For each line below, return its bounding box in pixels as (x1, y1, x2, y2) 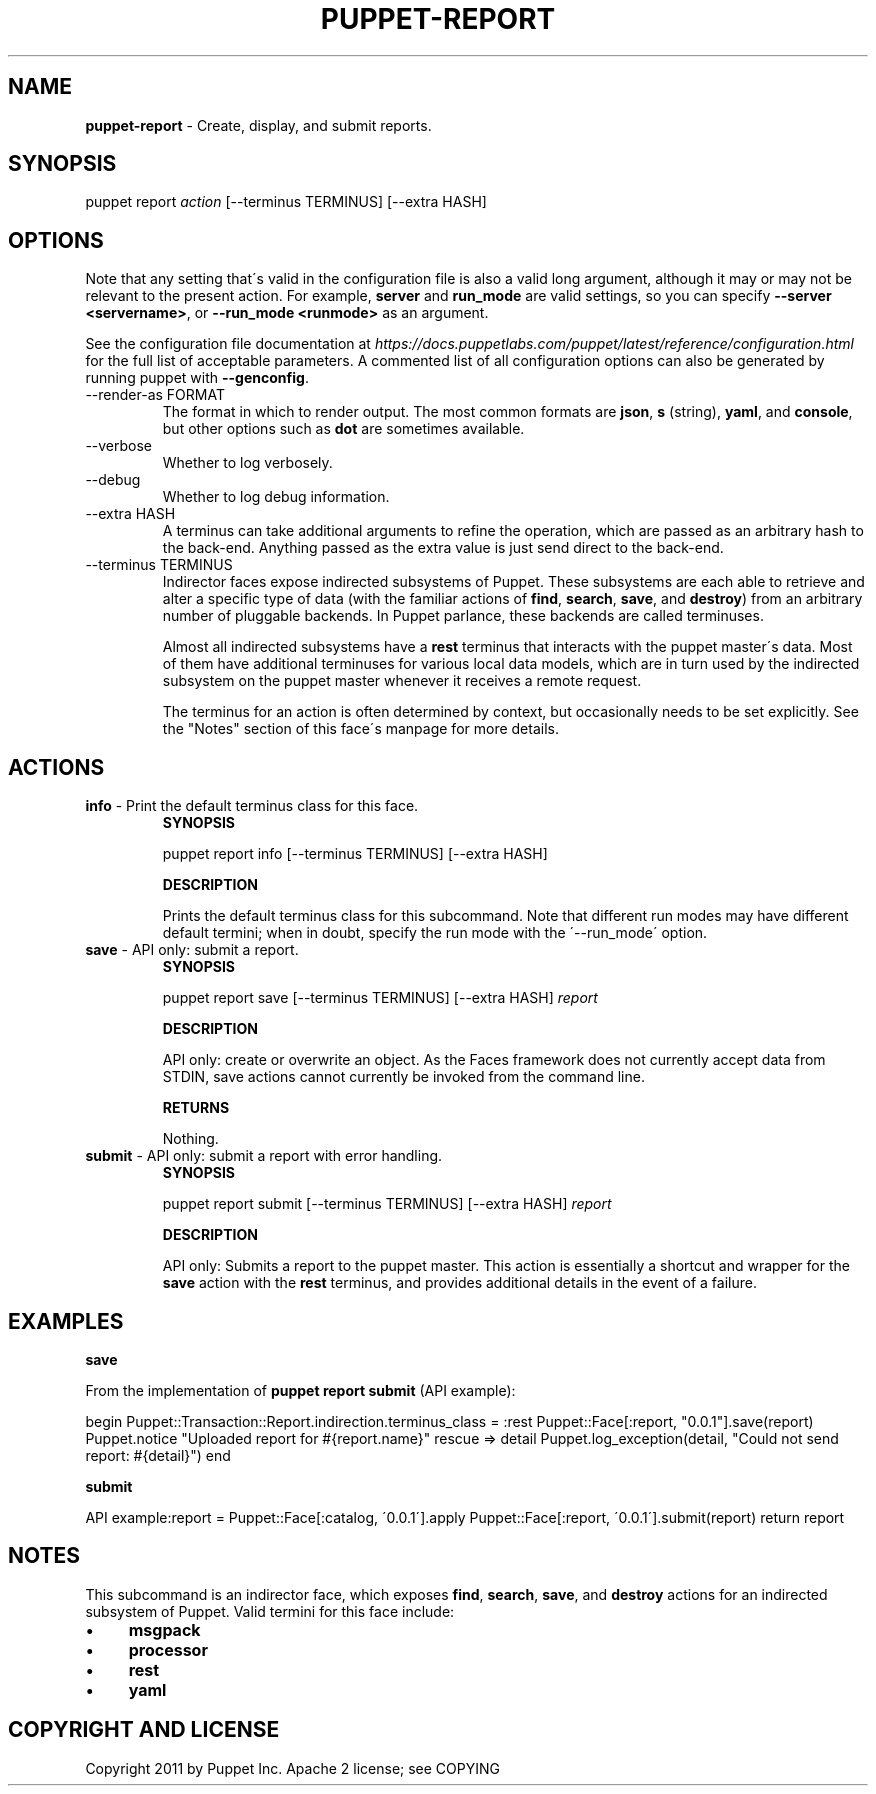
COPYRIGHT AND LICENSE (8, 1717, 280, 1743)
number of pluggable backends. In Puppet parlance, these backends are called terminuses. (162, 607, 764, 625)
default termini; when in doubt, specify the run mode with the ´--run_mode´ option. (162, 924, 708, 942)
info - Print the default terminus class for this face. (85, 797, 419, 815)
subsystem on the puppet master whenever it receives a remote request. (162, 672, 642, 690)
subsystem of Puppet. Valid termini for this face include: (85, 1602, 455, 1620)
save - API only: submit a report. (85, 941, 299, 959)
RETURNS (162, 1099, 230, 1117)
